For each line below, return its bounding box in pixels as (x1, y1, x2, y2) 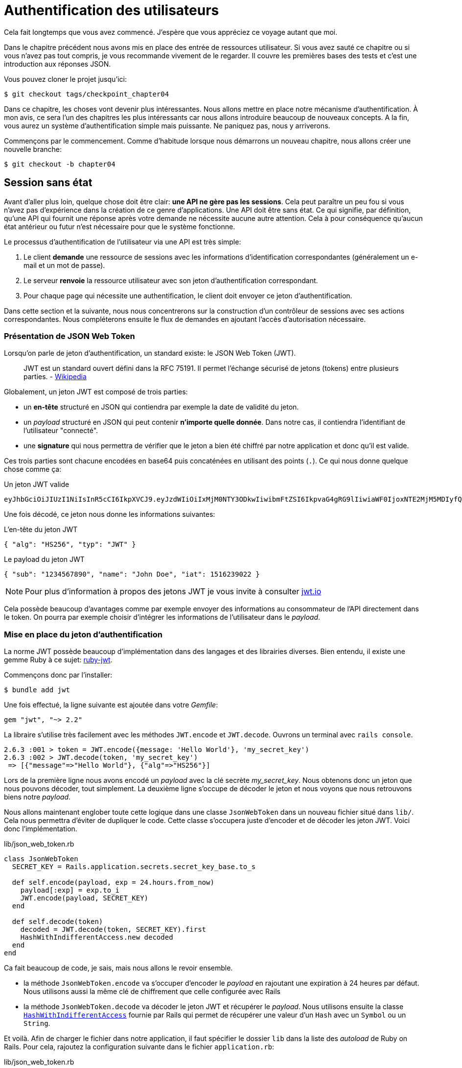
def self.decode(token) (12, 918, 103, 926)
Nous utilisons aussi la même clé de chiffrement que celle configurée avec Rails (23, 987, 280, 996)
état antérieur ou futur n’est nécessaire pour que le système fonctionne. (4, 222, 235, 231)
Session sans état (4, 176, 92, 189)
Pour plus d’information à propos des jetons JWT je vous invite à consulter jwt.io (25, 586, 322, 597)
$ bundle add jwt (4, 686, 70, 694)
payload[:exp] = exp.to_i (20, 886, 120, 895)
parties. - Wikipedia (23, 372, 87, 381)
